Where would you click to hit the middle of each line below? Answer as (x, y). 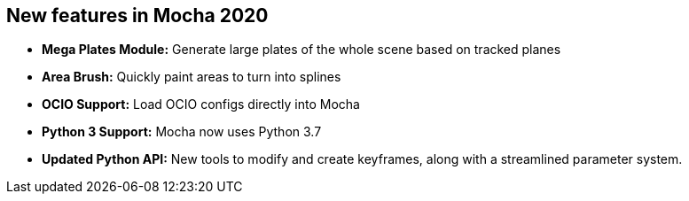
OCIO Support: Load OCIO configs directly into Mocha (201, 104)
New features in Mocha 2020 (137, 15)
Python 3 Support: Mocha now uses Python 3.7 (182, 132)
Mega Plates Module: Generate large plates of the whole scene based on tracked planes (301, 50)
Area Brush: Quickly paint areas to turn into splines (192, 77)
